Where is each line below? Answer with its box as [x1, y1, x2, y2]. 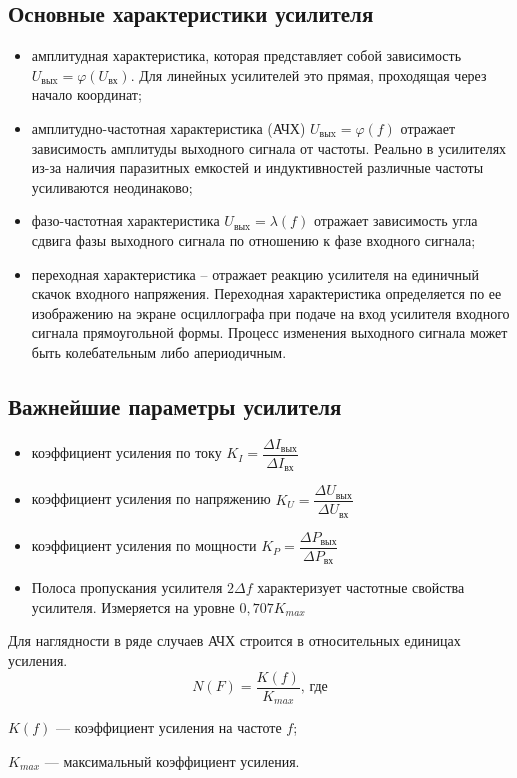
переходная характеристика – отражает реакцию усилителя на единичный [31, 263, 479, 284]
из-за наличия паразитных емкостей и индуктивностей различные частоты [31, 157, 484, 178]
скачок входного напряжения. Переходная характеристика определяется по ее [31, 283, 502, 304]
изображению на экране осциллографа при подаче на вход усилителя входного [31, 302, 510, 323]
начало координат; [31, 84, 142, 105]
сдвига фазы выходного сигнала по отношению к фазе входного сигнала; [31, 229, 476, 250]
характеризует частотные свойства [257, 577, 465, 598]
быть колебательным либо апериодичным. [31, 341, 287, 362]
